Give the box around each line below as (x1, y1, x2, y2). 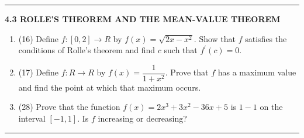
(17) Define (18, 66, 59, 78)
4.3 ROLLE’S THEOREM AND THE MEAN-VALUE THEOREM (5, 13, 281, 25)
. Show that (194, 32, 236, 44)
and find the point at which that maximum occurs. (18, 81, 201, 93)
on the (260, 101, 283, 113)
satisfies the (245, 32, 287, 44)
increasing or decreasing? (98, 112, 187, 125)
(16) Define (18, 32, 59, 44)
